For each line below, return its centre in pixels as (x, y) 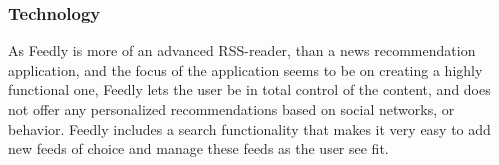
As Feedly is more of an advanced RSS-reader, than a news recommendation (242, 50)
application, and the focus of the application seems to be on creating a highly (245, 69)
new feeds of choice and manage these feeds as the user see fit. (198, 148)
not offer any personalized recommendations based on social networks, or (231, 109)
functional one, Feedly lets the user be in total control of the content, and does (249, 89)
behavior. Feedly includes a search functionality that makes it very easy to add (249, 128)
